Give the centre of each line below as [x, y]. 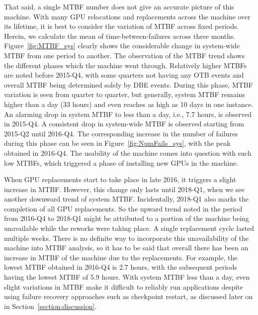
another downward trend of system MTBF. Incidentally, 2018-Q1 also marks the [127, 199]
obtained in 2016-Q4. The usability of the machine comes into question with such [128, 153]
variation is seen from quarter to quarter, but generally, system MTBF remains [125, 94]
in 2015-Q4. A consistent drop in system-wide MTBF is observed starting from [124, 124]
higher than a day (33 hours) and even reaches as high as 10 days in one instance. [129, 104]
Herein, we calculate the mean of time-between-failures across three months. [120, 36]
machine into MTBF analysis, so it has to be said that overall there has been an [126, 248]
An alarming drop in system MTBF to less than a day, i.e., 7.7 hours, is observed [128, 114]
